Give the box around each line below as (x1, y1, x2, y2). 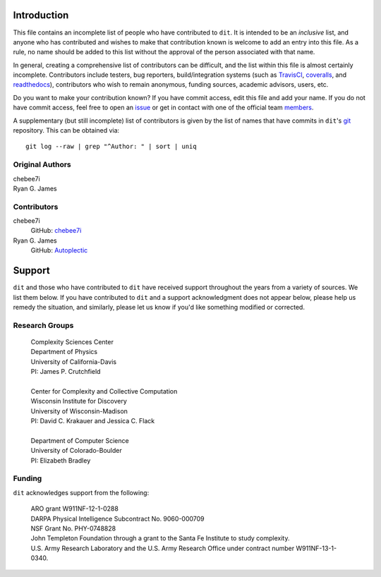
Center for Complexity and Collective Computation (30, 387, 178, 395)
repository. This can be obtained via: (13, 126, 120, 135)
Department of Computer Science (30, 436, 130, 444)
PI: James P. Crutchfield (30, 368, 101, 376)
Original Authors (13, 159, 72, 169)
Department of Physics (30, 348, 98, 356)
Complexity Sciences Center (30, 337, 114, 346)
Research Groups (13, 320, 74, 330)
